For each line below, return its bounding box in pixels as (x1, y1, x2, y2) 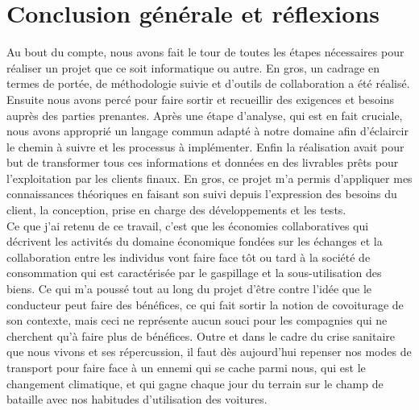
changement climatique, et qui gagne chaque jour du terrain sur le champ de (6, 375, 384, 391)
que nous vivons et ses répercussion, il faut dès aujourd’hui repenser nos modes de (6, 343, 412, 360)
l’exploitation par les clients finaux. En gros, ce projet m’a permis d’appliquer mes (6, 169, 413, 186)
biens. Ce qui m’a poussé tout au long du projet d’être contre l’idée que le (6, 280, 372, 297)
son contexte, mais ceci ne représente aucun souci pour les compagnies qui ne (6, 312, 388, 329)
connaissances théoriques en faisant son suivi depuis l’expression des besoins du (6, 185, 397, 202)
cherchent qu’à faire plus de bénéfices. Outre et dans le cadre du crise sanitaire (6, 327, 396, 344)
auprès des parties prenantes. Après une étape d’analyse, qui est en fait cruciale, (6, 106, 403, 123)
